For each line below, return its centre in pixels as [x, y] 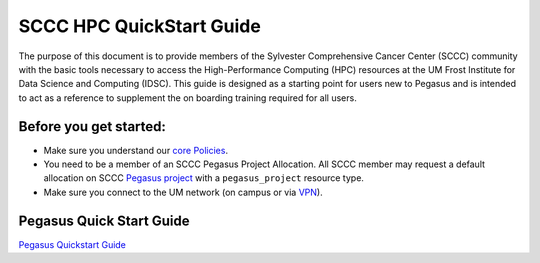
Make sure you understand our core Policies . [136, 150]
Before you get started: [92, 126]
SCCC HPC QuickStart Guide [140, 26]
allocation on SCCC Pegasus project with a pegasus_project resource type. [204, 178]
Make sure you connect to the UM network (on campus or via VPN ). [183, 192]
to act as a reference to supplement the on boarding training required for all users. [187, 97]
